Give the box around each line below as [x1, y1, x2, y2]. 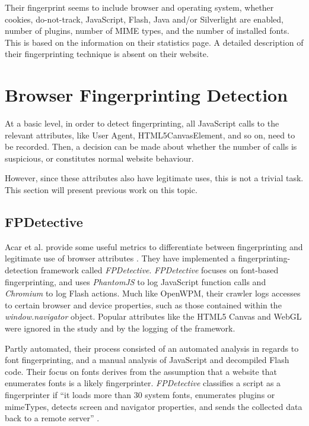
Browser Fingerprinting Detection [5, 83, 288, 107]
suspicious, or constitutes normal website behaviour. [5, 152, 194, 164]
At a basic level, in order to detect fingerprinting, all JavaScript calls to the [5, 117, 279, 130]
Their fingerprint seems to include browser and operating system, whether [5, 1, 274, 13]
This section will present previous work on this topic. [5, 184, 197, 196]
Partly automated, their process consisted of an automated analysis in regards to [5, 342, 299, 354]
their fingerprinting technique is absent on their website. [5, 48, 209, 60]
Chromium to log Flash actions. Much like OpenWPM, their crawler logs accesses [5, 287, 301, 299]
